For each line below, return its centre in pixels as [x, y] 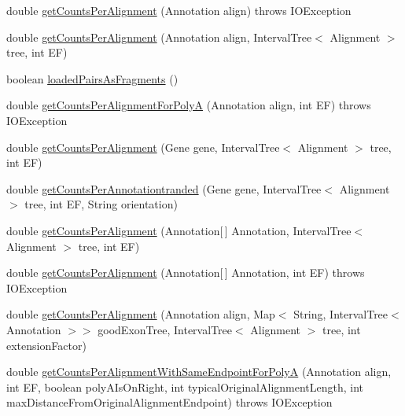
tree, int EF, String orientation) [101, 204]
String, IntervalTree [341, 314]
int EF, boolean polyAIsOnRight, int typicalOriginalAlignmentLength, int [185, 387]
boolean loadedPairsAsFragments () [92, 78]
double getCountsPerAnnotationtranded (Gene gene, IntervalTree [164, 188]
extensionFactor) [46, 345]
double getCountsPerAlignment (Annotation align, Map [141, 314]
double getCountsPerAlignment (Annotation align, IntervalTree [159, 37]
